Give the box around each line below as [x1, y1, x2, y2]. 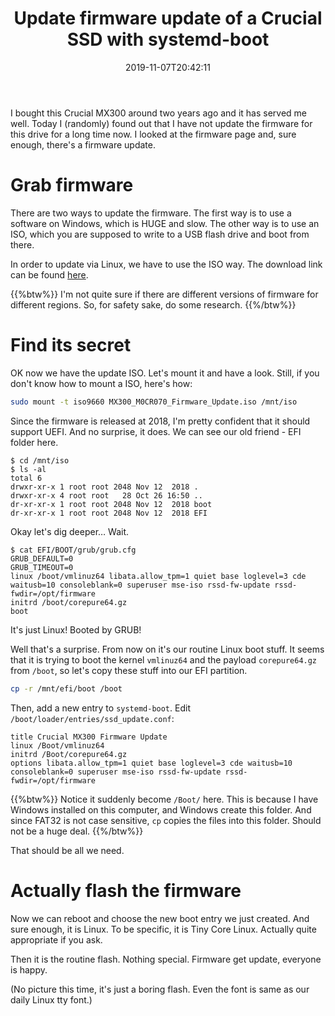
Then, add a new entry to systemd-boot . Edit [10, 702, 191, 714]
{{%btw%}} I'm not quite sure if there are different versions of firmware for [10, 288, 319, 300]
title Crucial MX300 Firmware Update [10, 732, 168, 742]
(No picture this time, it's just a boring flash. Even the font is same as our [10, 983, 310, 995]
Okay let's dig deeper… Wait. [10, 525, 130, 537]
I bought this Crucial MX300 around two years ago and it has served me [10, 107, 307, 119]
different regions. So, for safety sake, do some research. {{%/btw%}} [10, 298, 297, 311]
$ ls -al [10, 464, 47, 474]
